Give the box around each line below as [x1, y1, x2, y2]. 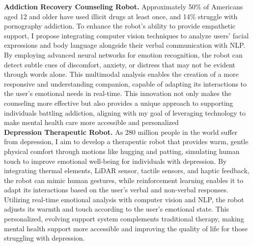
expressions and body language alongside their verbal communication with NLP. [4, 40, 246, 50]
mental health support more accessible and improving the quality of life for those [4, 223, 248, 233]
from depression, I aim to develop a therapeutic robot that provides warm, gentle [4, 136, 249, 147]
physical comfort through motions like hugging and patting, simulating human [4, 146, 240, 156]
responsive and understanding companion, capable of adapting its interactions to [4, 78, 247, 89]
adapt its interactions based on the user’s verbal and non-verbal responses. [4, 184, 228, 195]
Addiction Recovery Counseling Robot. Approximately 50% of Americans [4, 1, 243, 11]
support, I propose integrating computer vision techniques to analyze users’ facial [4, 30, 249, 40]
